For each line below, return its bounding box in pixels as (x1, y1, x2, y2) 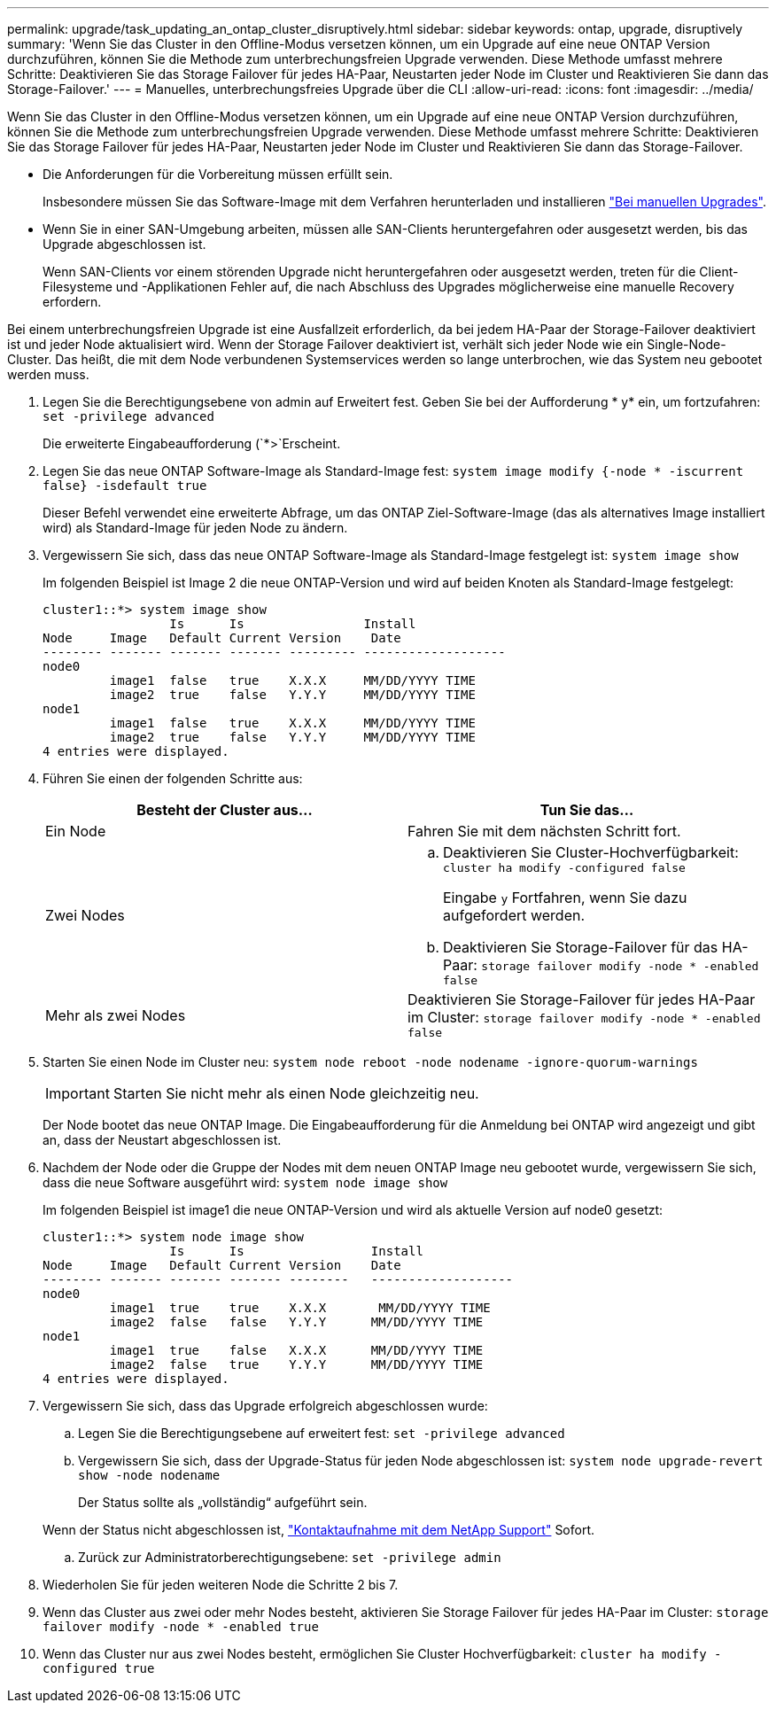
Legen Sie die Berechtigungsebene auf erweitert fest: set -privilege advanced (78, 1426, 565, 1441)
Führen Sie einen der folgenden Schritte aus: (43, 771, 303, 786)
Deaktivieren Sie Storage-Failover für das (443, 938, 718, 956)
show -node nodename (78, 1468, 221, 1482)
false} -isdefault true (43, 478, 207, 493)
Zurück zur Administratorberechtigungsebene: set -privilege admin (78, 1550, 501, 1565)
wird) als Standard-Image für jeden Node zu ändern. (43, 520, 348, 535)
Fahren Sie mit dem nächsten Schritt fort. (407, 822, 681, 840)
